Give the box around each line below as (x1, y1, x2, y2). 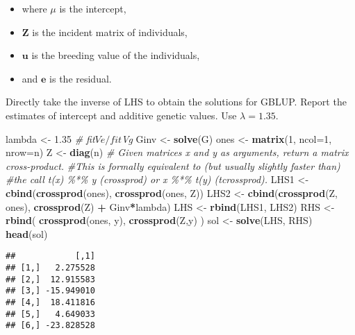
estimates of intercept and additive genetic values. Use (6, 108, 237, 122)
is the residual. (49, 71, 112, 85)
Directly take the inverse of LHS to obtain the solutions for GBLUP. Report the (6, 94, 347, 109)
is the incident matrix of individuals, (32, 24, 188, 39)
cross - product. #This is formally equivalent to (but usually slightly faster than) (6, 158, 340, 173)
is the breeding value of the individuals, (31, 48, 200, 62)
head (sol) (6, 226, 48, 241)
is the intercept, (59, 1, 126, 15)
